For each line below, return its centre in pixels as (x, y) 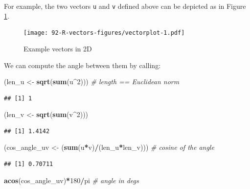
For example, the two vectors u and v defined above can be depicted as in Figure (125, 6)
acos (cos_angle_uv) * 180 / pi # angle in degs (71, 180)
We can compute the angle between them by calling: (82, 65)
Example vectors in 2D (58, 48)
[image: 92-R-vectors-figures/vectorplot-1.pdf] (104, 33)
